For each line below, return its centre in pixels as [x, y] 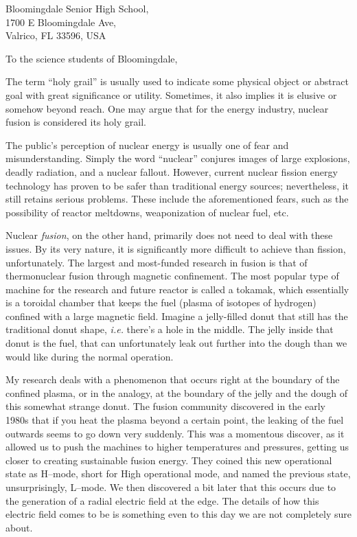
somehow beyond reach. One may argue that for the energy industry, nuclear [167, 108]
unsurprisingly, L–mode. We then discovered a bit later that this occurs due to [171, 487]
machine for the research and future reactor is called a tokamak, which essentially [177, 289]
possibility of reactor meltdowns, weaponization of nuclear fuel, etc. [147, 212]
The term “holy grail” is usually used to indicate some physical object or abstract [177, 81]
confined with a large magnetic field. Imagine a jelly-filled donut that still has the [177, 316]
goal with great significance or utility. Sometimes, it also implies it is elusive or [171, 94]
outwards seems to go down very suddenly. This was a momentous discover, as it [175, 433]
